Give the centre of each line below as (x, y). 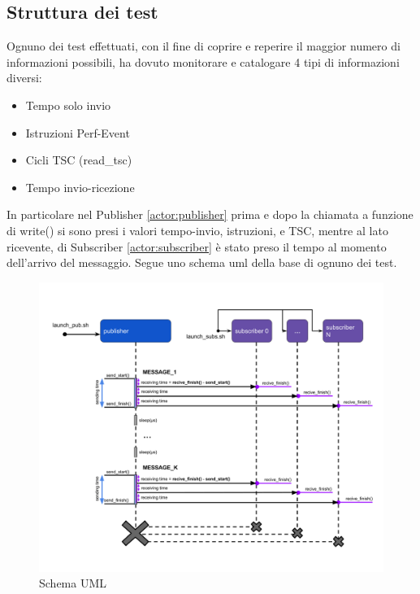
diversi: (24, 78)
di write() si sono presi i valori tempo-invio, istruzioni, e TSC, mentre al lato (197, 230)
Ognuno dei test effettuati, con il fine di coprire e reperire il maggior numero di (204, 46)
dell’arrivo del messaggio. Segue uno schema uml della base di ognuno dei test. (202, 262)
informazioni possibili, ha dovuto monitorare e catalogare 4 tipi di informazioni (203, 61)
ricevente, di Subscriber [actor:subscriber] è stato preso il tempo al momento (197, 246)
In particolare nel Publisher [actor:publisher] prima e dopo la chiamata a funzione (210, 214)
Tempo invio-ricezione (80, 187)
